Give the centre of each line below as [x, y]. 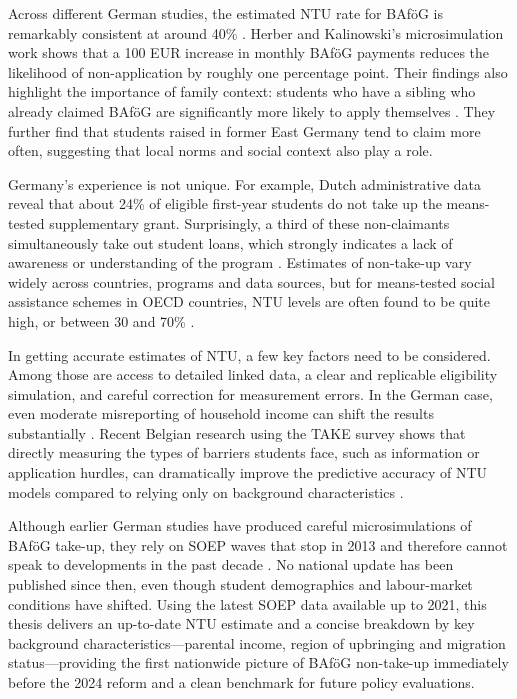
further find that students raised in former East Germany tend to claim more [244, 130]
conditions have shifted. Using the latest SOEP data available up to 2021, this [247, 603]
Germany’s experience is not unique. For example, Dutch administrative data [245, 183]
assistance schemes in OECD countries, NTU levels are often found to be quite [249, 301]
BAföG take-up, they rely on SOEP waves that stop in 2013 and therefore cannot [258, 544]
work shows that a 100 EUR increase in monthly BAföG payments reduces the [249, 52]
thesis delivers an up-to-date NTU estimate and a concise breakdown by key [241, 623]
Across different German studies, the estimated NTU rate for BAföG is [225, 13]
